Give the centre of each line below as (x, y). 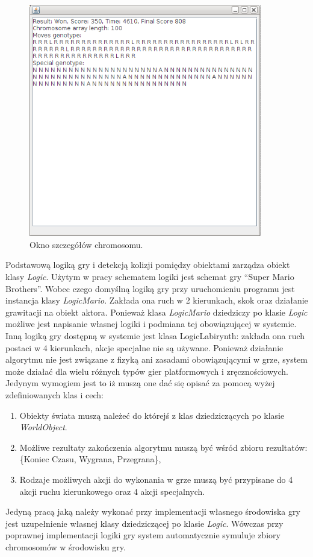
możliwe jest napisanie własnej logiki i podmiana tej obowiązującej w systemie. (151, 324)
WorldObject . (43, 427)
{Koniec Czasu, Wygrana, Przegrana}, (90, 459)
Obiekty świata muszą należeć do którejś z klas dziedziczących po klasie (152, 415)
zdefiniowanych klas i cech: (55, 394)
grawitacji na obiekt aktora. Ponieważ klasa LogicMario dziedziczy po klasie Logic (156, 312)
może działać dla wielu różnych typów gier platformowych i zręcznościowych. (147, 371)
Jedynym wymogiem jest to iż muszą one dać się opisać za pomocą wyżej (140, 383)
